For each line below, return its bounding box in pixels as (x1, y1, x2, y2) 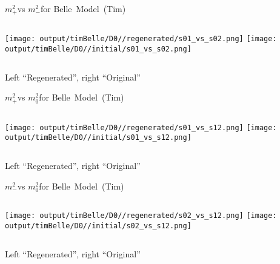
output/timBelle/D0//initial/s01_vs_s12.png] (5, 133, 192, 142)
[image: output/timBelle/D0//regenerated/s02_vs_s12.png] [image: (5, 211, 277, 220)
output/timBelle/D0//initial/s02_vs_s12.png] (5, 221, 192, 230)
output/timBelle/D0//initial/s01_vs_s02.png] (5, 45, 192, 54)
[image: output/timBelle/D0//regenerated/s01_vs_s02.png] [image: (5, 35, 277, 44)
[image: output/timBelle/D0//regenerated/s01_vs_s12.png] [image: (5, 123, 277, 132)
